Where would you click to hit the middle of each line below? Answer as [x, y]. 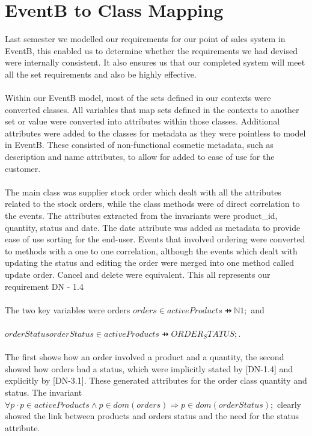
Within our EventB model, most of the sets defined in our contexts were [138, 98]
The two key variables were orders [68, 309]
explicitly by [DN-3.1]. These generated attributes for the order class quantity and [156, 380]
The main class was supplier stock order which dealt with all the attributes [143, 192]
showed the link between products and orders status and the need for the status [152, 416]
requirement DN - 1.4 [44, 286]
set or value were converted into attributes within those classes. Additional [142, 121]
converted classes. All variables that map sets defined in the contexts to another [152, 109]
